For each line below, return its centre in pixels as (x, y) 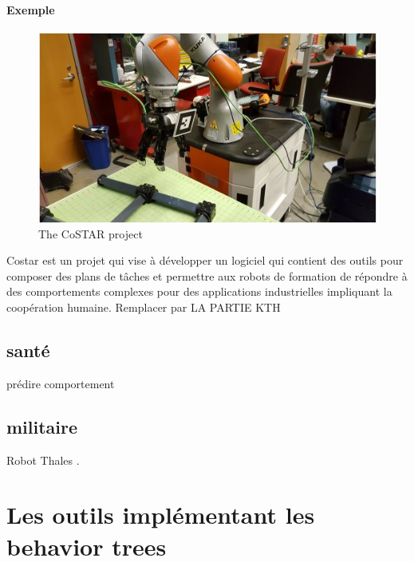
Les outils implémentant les (161, 515)
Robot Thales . (43, 460)
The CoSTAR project (91, 233)
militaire (42, 426)
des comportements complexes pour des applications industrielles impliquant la (199, 291)
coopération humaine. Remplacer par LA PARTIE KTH (144, 307)
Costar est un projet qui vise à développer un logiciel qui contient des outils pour (205, 260)
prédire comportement (61, 383)
